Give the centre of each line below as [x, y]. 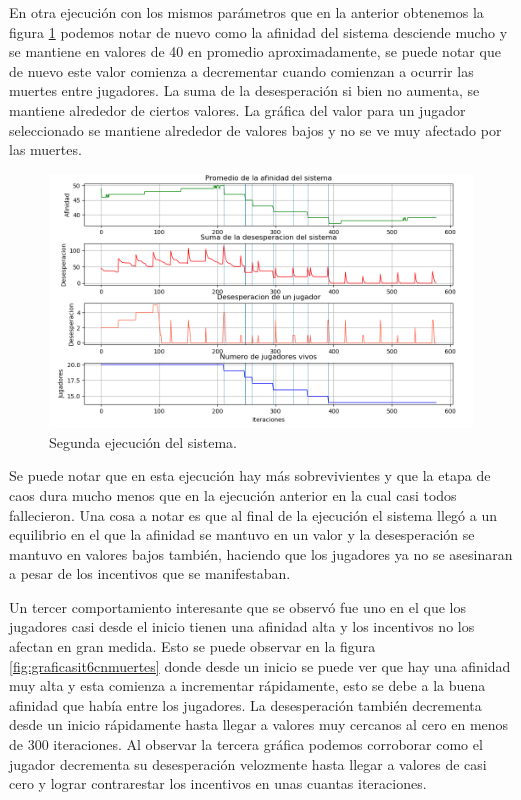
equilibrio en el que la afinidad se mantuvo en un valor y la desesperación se [242, 534]
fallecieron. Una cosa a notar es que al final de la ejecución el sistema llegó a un [253, 514]
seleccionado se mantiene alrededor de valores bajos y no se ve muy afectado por [255, 129]
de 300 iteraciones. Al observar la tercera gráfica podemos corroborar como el [246, 744]
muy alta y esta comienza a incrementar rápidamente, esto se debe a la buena [247, 685]
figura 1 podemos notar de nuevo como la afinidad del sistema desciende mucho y [258, 31]
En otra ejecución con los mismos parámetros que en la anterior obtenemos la [246, 12]
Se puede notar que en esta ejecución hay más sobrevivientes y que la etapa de [250, 475]
